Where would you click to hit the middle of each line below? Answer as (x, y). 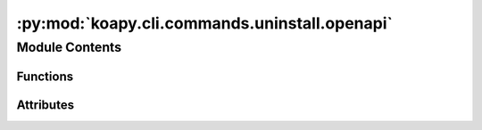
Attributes (46, 105)
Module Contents (69, 47)
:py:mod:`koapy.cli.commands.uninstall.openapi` (204, 23)
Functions (45, 76)
